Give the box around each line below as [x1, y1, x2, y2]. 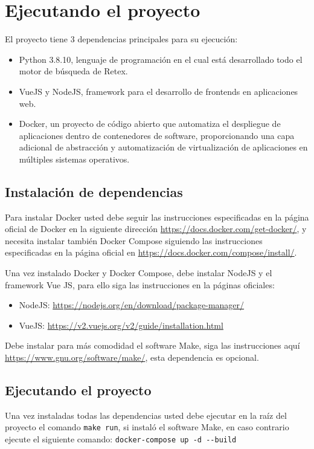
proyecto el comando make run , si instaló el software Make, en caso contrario [5, 421, 289, 433]
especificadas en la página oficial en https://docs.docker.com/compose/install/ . [5, 246, 297, 259]
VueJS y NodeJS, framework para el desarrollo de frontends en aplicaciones [19, 85, 298, 97]
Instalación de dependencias [5, 182, 183, 201]
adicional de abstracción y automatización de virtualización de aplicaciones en [19, 141, 308, 153]
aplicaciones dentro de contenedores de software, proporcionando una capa [19, 129, 295, 141]
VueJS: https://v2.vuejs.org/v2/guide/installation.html [19, 318, 223, 331]
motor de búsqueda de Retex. [19, 65, 128, 77]
